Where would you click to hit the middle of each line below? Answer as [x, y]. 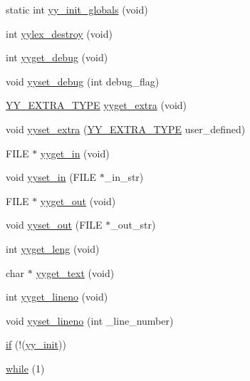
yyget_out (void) [78, 200]
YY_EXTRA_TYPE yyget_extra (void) [97, 105]
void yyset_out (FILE [54, 225]
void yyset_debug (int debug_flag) [83, 81]
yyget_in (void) [75, 153]
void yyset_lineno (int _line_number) [90, 320]
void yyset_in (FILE [51, 177]
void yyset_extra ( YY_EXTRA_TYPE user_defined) [126, 129]
